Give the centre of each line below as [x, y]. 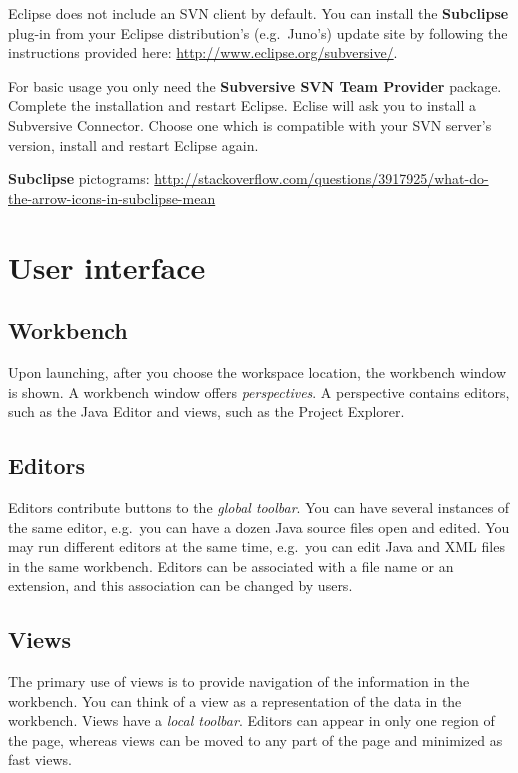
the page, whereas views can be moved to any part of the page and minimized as [255, 739]
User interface [107, 266]
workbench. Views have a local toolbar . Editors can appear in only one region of [251, 720]
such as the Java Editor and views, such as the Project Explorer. [206, 411]
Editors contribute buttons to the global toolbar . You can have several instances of [259, 506]
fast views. [40, 759]
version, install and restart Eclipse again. [133, 144]
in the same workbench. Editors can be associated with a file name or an [231, 565]
